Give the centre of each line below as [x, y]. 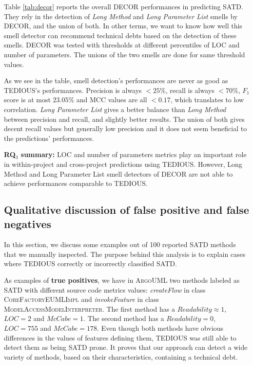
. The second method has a [124, 318]
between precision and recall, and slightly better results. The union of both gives [124, 119]
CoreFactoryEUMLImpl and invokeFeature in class [82, 299]
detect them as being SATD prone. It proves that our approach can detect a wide [126, 347]
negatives [28, 224]
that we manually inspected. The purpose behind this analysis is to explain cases [125, 254]
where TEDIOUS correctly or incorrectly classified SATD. [90, 263]
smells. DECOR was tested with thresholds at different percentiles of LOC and [122, 45]
